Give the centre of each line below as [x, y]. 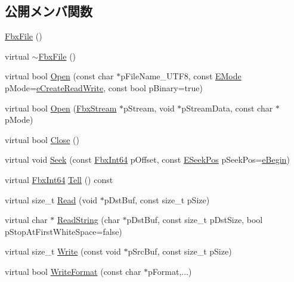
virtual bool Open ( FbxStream [61, 108]
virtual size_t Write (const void [63, 251]
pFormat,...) [170, 271]
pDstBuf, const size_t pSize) [157, 199]
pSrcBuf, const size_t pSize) [180, 251]
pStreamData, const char [227, 108]
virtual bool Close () [42, 139]
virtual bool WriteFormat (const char [73, 271]
